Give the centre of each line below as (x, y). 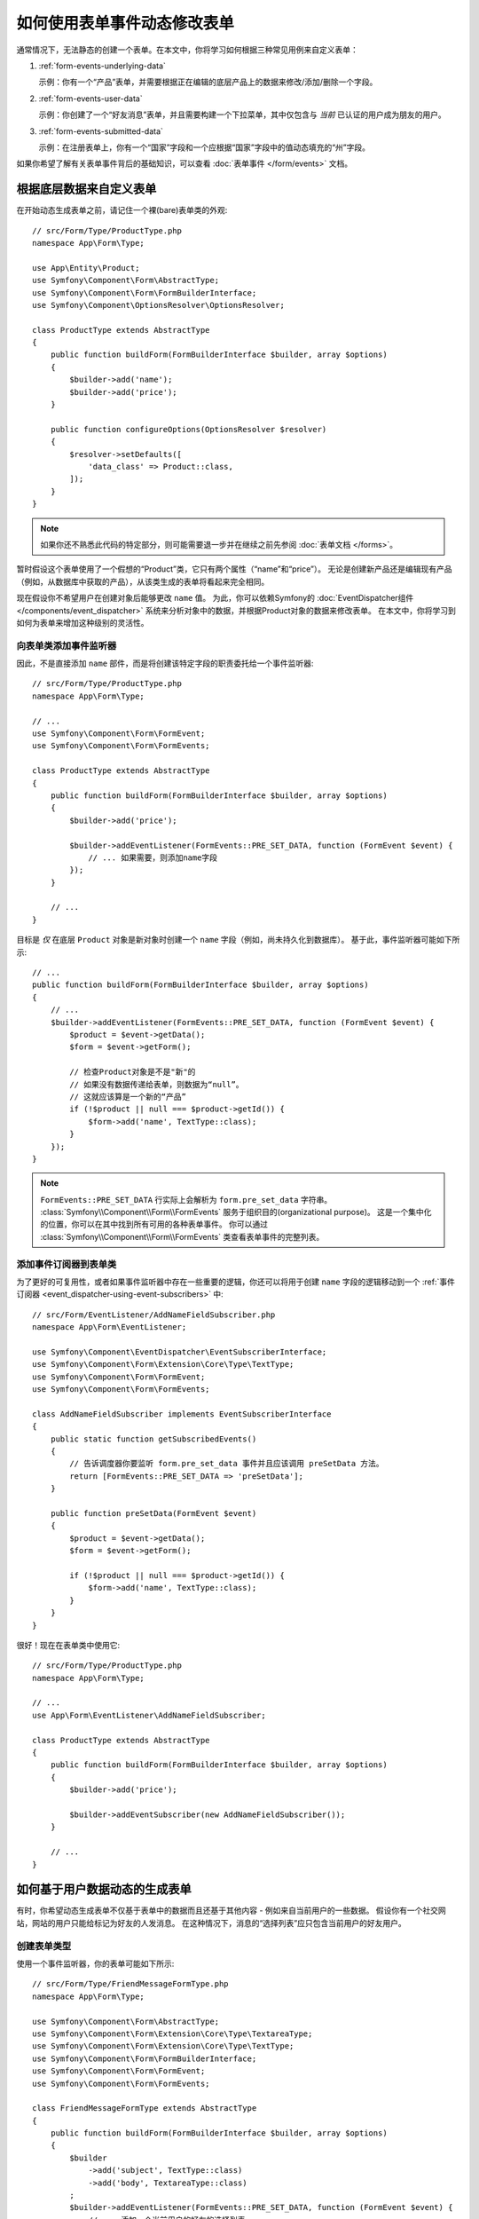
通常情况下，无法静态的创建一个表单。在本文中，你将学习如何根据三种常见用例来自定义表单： (187, 50)
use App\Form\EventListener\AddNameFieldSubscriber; (149, 1715)
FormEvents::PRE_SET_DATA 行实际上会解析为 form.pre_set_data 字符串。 (186, 1199)
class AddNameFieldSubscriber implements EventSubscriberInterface (182, 1414)
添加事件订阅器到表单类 (67, 1264)
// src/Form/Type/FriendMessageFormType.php (131, 1984)
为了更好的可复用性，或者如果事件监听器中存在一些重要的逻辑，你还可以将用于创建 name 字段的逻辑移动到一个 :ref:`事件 (236, 1282)
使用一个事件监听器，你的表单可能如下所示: (95, 1963)
